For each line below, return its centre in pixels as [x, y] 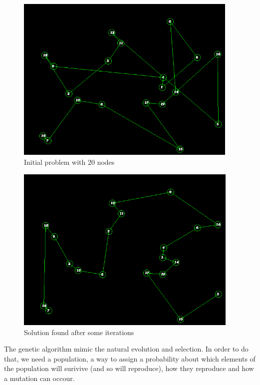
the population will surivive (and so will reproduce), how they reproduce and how [129, 368]
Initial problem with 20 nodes [69, 162]
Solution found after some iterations [79, 332]
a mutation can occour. [39, 378]
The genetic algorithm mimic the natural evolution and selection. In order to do [126, 349]
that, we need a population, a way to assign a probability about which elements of [130, 358]
